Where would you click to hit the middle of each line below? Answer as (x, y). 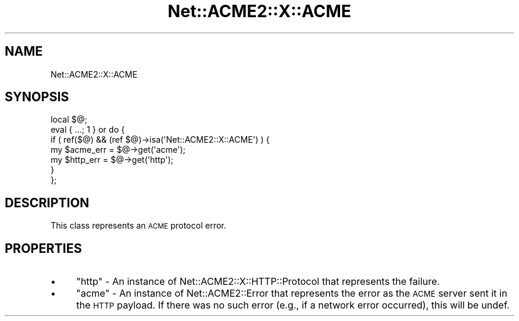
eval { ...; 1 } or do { (88, 130)
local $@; (69, 120)
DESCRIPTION (47, 203)
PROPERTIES (44, 248)
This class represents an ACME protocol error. (138, 226)
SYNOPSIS (37, 97)
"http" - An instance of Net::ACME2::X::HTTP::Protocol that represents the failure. (258, 282)
